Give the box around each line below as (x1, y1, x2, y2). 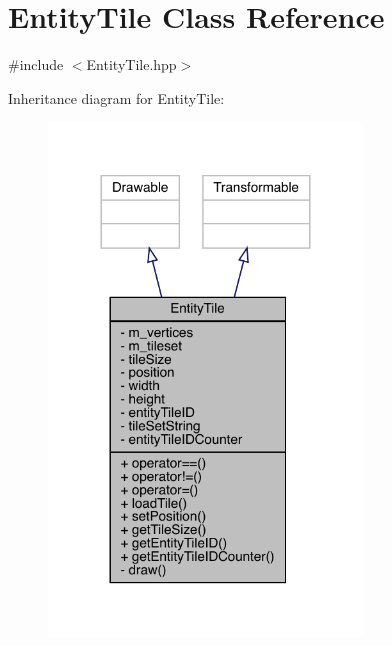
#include (8, 54, 64, 75)
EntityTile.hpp (86, 54, 177, 75)
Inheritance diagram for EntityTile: (8, 87, 225, 108)
